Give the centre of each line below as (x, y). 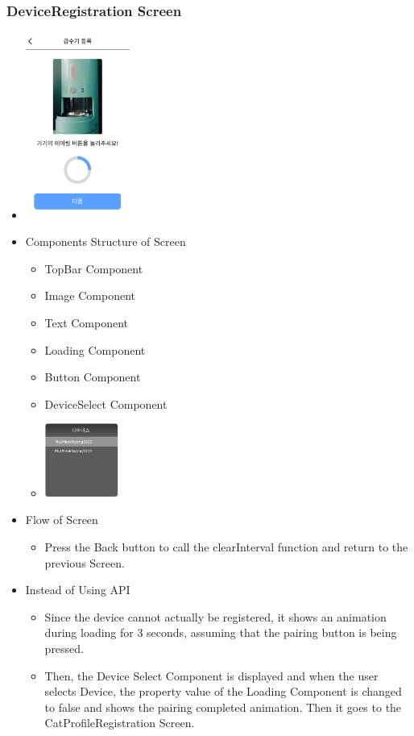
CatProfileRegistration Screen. (120, 723)
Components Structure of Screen (106, 241)
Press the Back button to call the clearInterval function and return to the (226, 547)
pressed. (64, 649)
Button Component (93, 377)
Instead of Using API (78, 590)
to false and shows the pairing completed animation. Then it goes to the (223, 707)
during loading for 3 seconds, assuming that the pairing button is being (221, 632)
